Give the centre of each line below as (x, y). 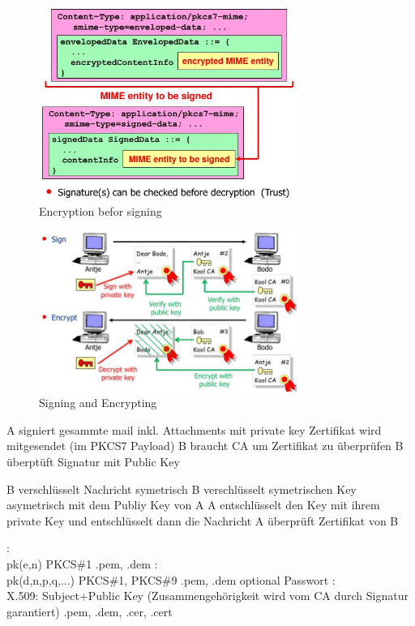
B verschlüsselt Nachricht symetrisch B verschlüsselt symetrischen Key (182, 489)
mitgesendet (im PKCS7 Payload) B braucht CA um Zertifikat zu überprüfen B (205, 446)
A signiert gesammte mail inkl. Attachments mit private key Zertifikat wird (194, 429)
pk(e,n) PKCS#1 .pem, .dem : (82, 563)
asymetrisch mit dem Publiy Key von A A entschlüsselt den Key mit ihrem (193, 505)
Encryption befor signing (101, 211)
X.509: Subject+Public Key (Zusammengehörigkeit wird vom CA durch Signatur (207, 596)
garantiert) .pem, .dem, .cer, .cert (90, 611)
